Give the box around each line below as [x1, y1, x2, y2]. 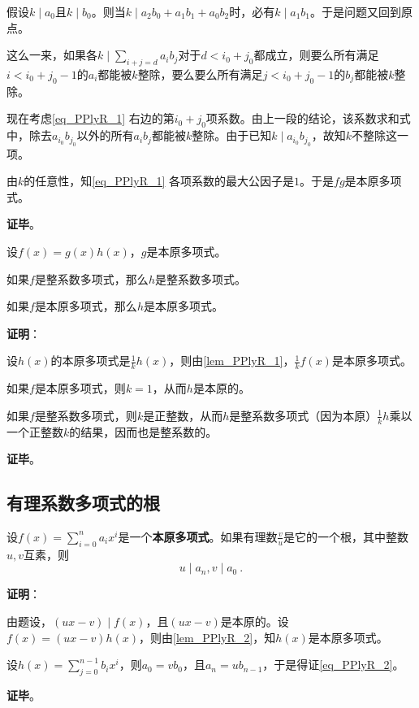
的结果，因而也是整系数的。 [69, 423, 218, 440]
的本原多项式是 [50, 352, 131, 369]
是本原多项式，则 [34, 380, 126, 397]
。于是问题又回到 [310, 3, 402, 20]
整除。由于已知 [192, 127, 272, 144]
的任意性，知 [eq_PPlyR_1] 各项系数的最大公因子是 [24, 172, 295, 189]
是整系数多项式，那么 [34, 270, 149, 287]
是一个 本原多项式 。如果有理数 [118, 528, 278, 545]
